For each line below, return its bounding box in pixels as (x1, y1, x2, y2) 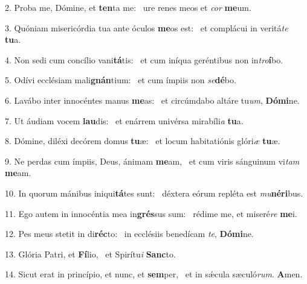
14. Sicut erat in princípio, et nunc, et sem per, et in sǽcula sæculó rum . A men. (5, 268, 303, 280)
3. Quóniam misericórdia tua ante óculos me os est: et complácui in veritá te (5, 21, 288, 34)
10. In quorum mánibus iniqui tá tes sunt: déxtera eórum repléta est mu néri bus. (5, 186, 303, 199)
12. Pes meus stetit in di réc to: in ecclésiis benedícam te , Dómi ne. (5, 227, 254, 240)
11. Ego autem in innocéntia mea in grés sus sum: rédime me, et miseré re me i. (5, 207, 297, 219)
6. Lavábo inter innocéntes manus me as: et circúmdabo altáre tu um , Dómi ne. (5, 93, 300, 106)
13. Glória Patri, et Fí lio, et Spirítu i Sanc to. (5, 247, 176, 260)
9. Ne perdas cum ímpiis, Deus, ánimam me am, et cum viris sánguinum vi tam (5, 154, 300, 167)
